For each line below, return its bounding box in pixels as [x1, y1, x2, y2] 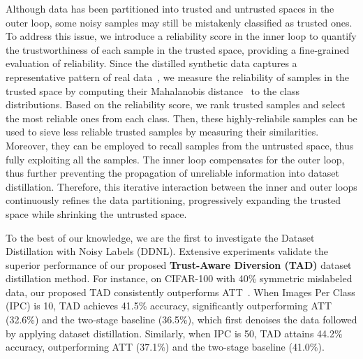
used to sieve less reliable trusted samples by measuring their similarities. [6, 124, 319, 139]
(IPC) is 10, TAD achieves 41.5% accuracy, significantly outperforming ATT [6, 298, 332, 313]
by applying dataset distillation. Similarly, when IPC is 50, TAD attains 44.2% [6, 325, 343, 340]
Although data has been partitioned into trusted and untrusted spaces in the [6, 1, 334, 15]
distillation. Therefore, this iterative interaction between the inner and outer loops [6, 179, 357, 193]
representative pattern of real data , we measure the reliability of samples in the [6, 69, 350, 84]
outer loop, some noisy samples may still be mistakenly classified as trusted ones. [6, 15, 353, 29]
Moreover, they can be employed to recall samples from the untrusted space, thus [6, 138, 354, 152]
